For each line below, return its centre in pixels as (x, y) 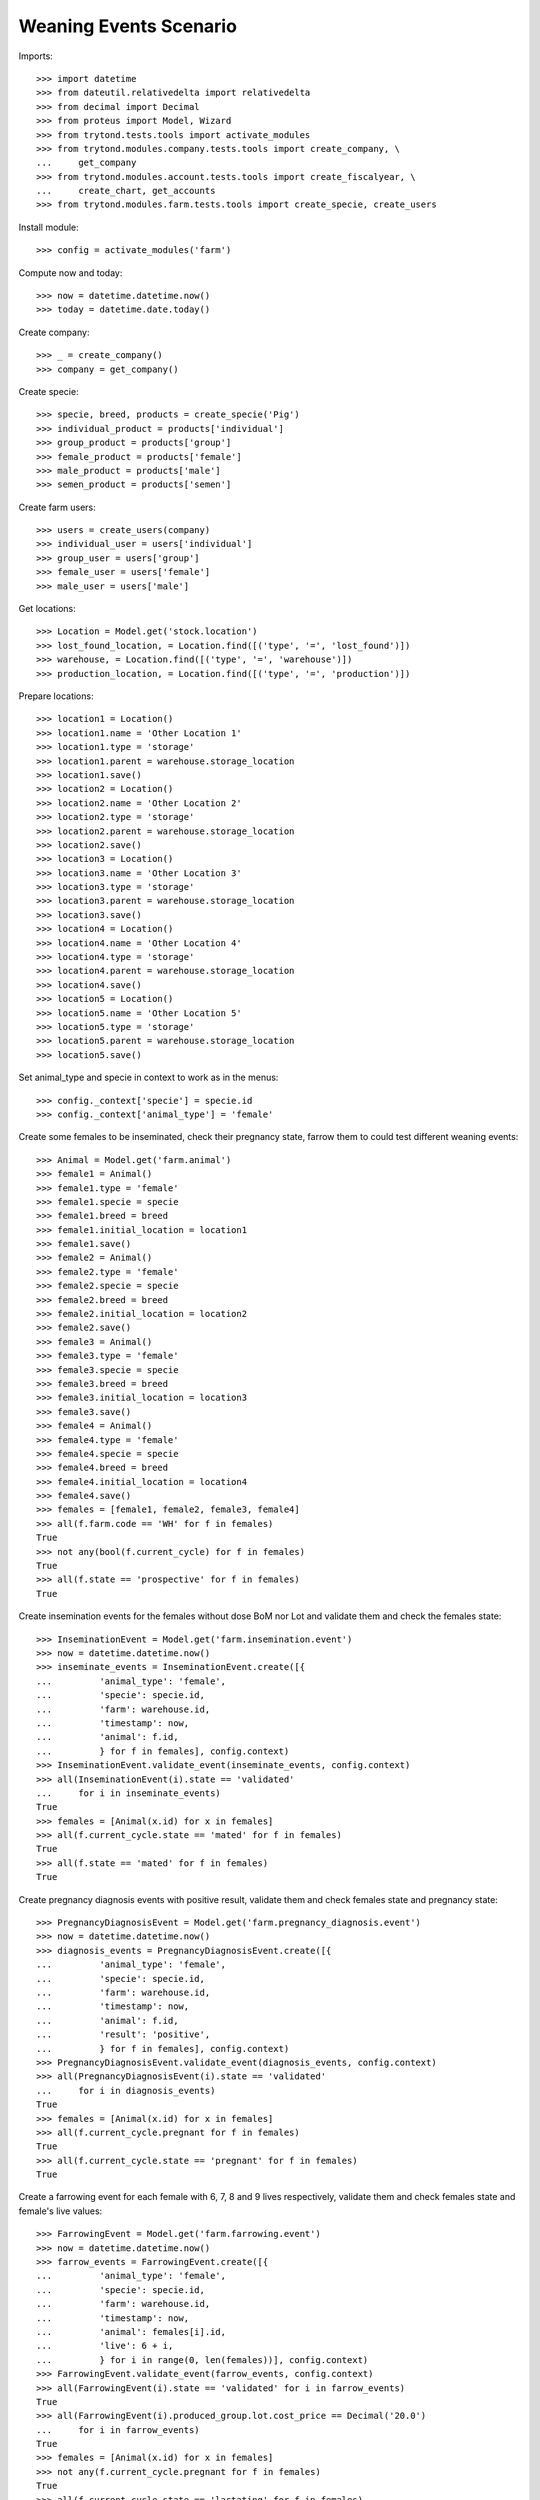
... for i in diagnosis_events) (126, 2090)
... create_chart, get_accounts (126, 191)
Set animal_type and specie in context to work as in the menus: (148, 1077)
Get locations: (47, 609)
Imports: (36, 56)
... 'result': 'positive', (123, 2034)
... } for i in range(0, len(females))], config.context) (202, 2359)
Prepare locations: (56, 696)
